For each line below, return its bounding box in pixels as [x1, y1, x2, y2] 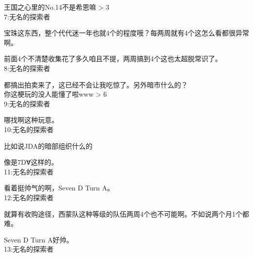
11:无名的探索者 [4, 166, 54, 176]
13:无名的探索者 [4, 244, 54, 254]
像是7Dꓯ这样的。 [4, 157, 58, 167]
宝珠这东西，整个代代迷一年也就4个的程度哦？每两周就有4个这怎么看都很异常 [4, 28, 249, 38]
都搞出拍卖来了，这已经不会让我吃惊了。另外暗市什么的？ [4, 79, 188, 89]
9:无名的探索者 [4, 98, 50, 108]
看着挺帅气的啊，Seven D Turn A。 [4, 183, 114, 193]
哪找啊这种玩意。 [4, 115, 58, 125]
